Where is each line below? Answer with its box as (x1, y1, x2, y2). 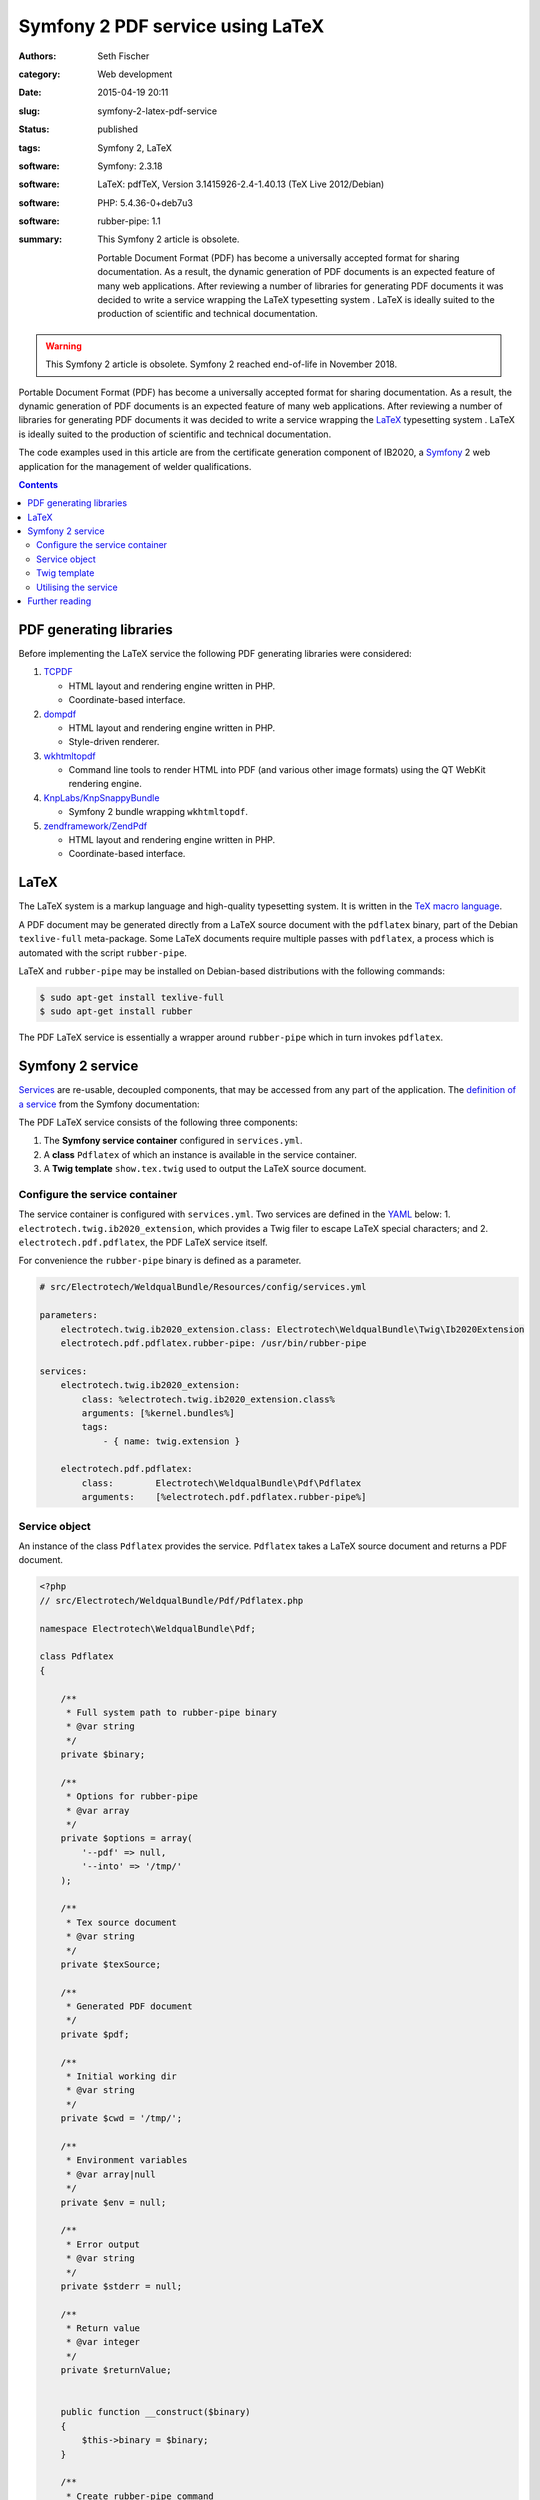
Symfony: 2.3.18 (97, 160, 163, 172)
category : (18, 68, 61, 80)
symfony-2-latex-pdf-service (97, 105, 218, 117)
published (97, 123, 139, 135)
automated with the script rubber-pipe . (18, 946, 187, 959)
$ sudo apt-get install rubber (39, 1006, 194, 1017)
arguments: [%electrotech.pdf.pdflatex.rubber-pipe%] (81, 1491, 367, 1503)
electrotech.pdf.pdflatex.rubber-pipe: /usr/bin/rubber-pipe (60, 1337, 367, 1349)
